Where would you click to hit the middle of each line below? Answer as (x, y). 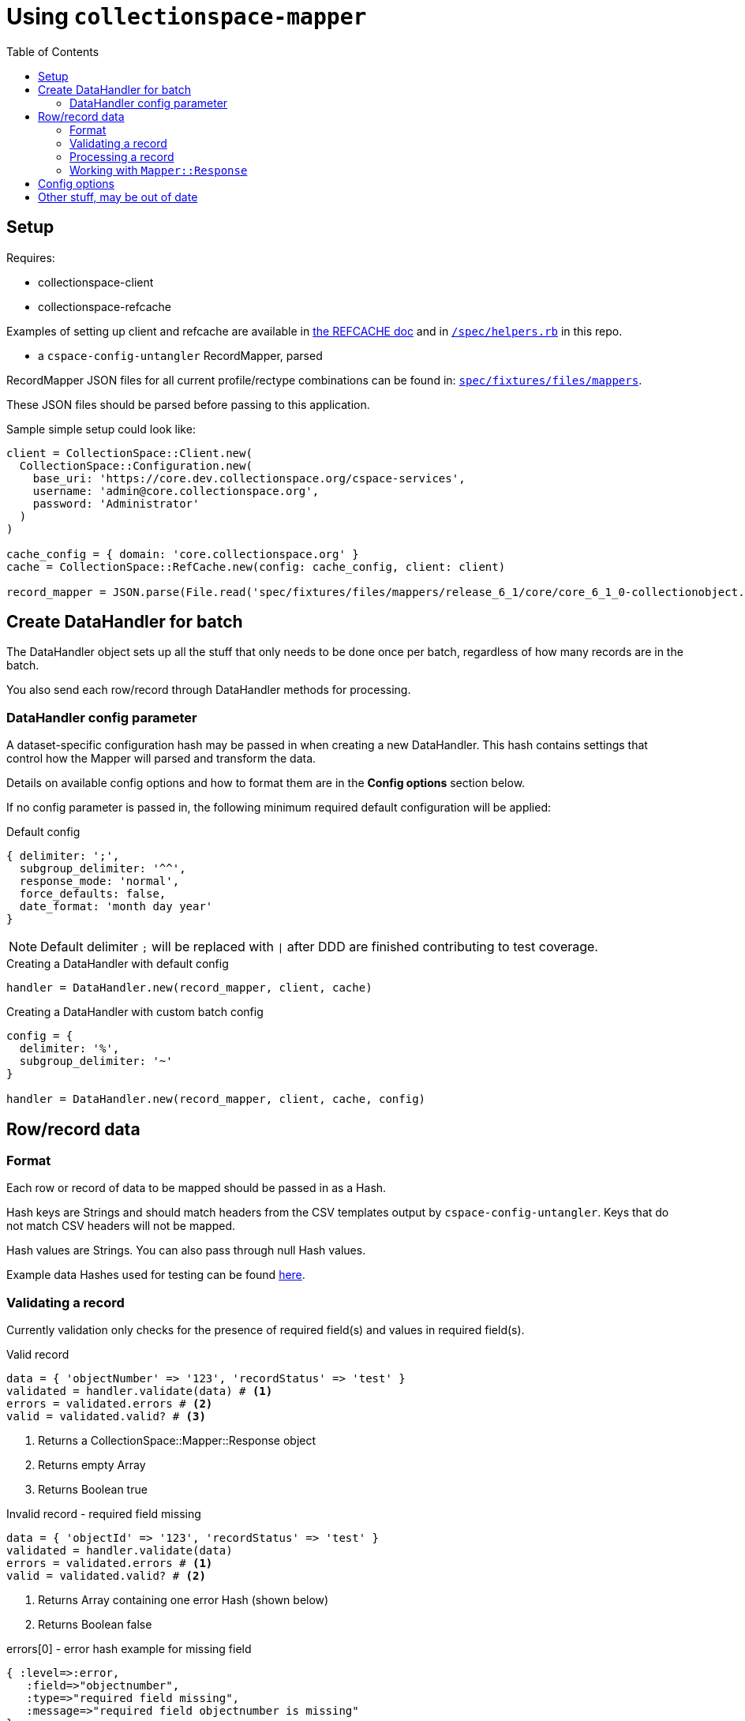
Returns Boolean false (95, 1625)
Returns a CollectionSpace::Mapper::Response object (177, 1441)
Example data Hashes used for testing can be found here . (156, 1275)
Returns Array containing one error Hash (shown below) (183, 1600)
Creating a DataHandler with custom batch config (135, 1012)
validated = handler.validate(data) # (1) (140, 1391)
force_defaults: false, (93, 894)
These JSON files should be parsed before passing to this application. (188, 404)
